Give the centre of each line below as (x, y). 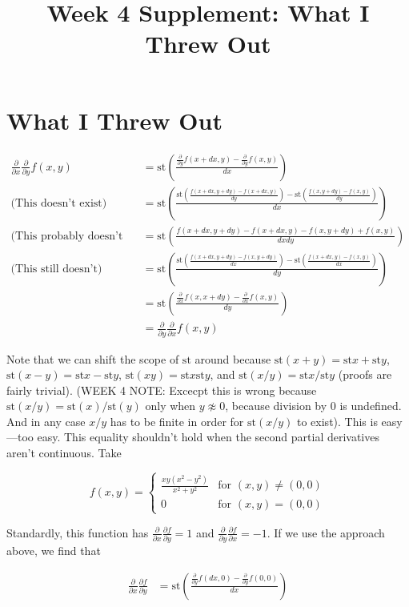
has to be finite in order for (177, 421)
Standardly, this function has (78, 532)
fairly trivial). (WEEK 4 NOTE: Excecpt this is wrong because (162, 390)
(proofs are (365, 374)
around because (233, 358)
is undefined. (371, 406)
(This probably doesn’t (67, 236)
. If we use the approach (326, 532)
